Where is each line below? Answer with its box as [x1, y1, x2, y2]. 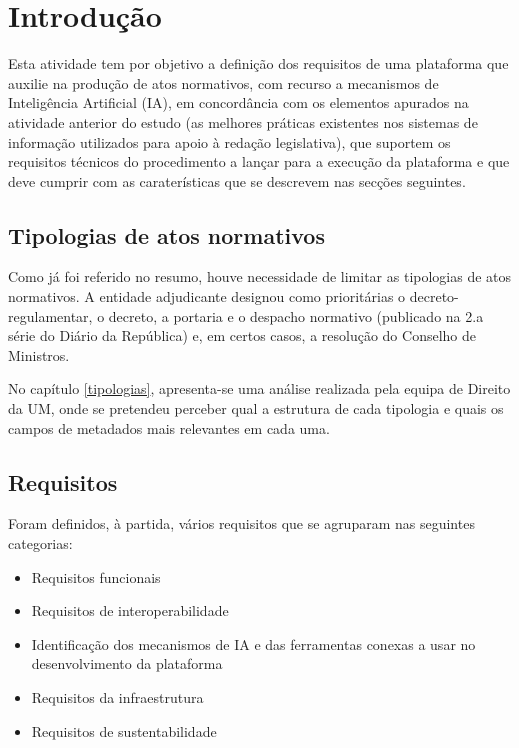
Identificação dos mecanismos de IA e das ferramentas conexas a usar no [31, 633, 476, 654]
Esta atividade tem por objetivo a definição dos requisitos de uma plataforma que [8, 53, 509, 74]
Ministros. [8, 344, 70, 365]
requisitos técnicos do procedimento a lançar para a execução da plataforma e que [8, 151, 510, 172]
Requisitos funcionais [31, 566, 161, 587]
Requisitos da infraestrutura [31, 687, 204, 707]
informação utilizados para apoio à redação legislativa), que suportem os [8, 131, 451, 152]
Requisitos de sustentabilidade [31, 720, 217, 741]
